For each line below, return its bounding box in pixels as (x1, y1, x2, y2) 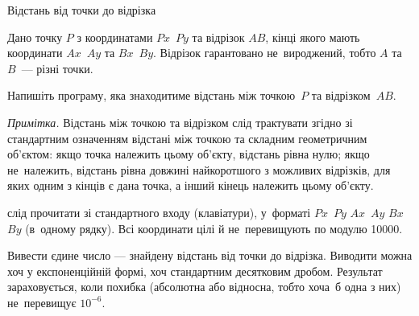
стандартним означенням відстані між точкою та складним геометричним (7, 129, 367, 146)
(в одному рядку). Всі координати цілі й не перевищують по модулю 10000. (25, 220, 403, 236)
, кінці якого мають (265, 28, 360, 45)
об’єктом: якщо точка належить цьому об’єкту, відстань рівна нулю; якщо (7, 146, 370, 162)
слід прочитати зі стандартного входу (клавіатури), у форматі (7, 203, 311, 220)
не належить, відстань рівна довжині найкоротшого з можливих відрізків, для (7, 161, 391, 178)
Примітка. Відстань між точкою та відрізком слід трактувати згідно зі (7, 113, 353, 130)
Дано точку (7, 28, 63, 45)
